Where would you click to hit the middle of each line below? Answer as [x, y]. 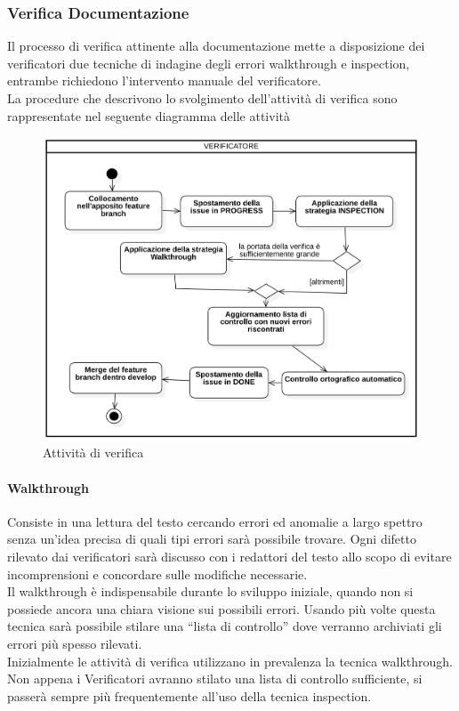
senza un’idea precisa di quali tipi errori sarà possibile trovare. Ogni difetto [212, 539]
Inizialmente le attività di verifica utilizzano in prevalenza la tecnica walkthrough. [230, 661]
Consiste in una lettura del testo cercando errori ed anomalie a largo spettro [215, 521]
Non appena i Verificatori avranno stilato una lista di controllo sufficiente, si [215, 679]
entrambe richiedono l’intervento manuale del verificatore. [164, 81]
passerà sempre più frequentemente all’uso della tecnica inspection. [189, 695]
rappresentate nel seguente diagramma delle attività [149, 115]
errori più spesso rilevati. [75, 644]
